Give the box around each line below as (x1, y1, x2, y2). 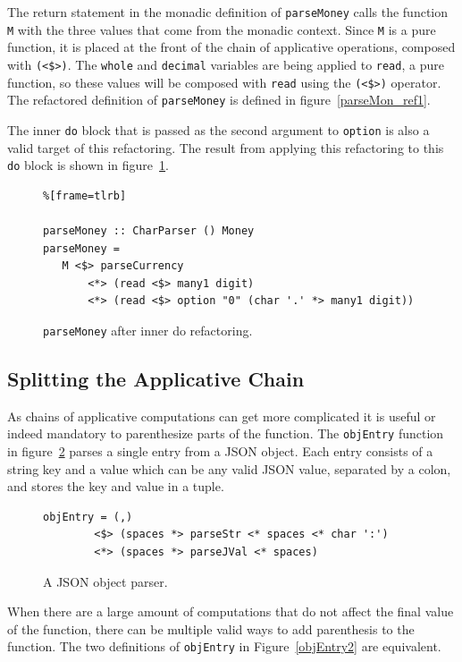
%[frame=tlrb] (43, 189, 127, 202)
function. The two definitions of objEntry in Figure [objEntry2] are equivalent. (7, 637, 441, 656)
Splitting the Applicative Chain (7, 364, 305, 392)
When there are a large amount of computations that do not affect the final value (7, 602, 454, 621)
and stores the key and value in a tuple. (7, 477, 224, 496)
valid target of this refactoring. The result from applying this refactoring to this (7, 138, 444, 157)
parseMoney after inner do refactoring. (43, 320, 253, 339)
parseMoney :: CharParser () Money (43, 224, 255, 237)
